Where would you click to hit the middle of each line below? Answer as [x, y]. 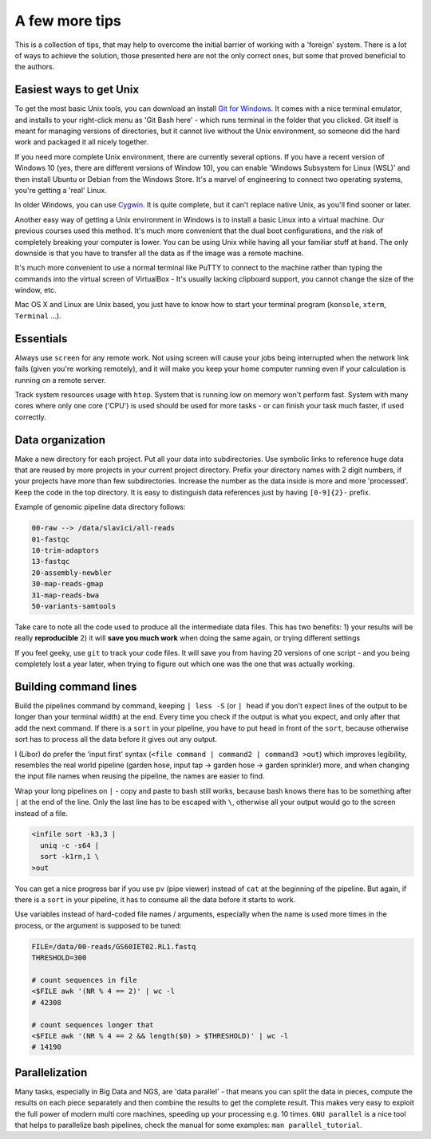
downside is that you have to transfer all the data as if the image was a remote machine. [159, 253]
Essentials [41, 339]
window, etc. [36, 290]
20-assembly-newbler [71, 573]
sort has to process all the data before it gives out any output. [116, 739]
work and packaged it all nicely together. [82, 142]
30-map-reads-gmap [67, 584]
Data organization [60, 440]
